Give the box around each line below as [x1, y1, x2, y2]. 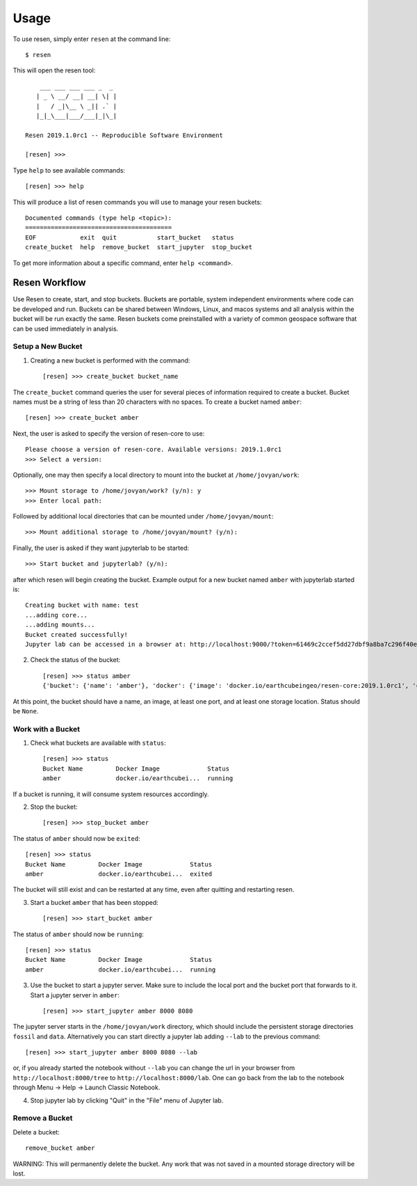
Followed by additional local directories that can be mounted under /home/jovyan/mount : [13, 512, 274, 521]
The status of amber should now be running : [13, 930, 144, 938]
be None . [13, 706, 39, 715]
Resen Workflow [13, 277, 86, 289]
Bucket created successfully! [25, 631, 129, 638]
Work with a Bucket [13, 724, 80, 734]
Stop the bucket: [30, 802, 78, 811]
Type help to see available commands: [13, 166, 125, 174]
